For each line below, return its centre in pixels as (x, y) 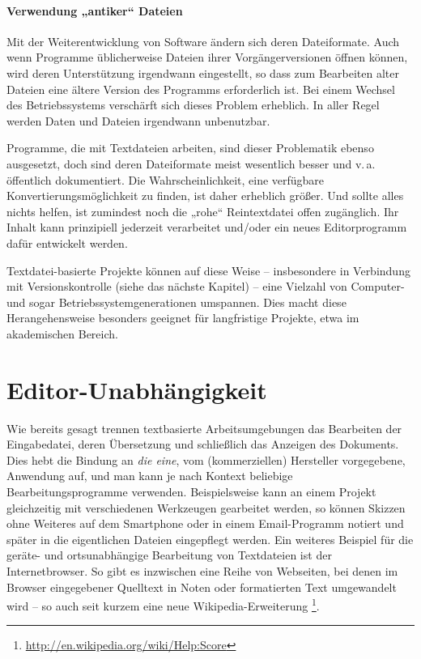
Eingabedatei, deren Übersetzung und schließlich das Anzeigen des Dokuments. (203, 444)
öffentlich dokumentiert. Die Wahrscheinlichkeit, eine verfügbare (166, 179)
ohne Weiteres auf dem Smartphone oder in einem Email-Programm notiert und (205, 523)
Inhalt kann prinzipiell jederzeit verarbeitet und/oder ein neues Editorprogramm (207, 227)
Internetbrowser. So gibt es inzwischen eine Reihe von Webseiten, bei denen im (202, 570)
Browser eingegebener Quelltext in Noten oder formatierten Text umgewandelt (202, 587)
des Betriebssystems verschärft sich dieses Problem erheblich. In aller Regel (193, 105)
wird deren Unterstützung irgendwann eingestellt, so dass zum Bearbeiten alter (203, 72)
